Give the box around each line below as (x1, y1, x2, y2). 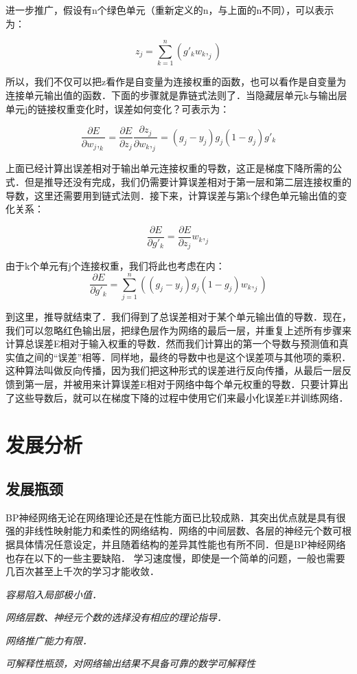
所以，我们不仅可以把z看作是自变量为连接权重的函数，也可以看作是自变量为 (5, 74, 347, 89)
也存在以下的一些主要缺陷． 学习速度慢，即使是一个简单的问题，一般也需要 (5, 550, 345, 565)
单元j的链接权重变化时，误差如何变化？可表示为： (5, 101, 230, 116)
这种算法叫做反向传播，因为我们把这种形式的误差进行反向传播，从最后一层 (5, 363, 342, 378)
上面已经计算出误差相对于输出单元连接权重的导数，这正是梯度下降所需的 (5, 161, 332, 175)
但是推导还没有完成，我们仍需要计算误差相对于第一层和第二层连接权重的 (24, 174, 352, 188)
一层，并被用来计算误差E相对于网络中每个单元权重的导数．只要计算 (34, 376, 339, 391)
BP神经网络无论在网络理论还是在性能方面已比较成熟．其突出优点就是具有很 (5, 510, 346, 524)
